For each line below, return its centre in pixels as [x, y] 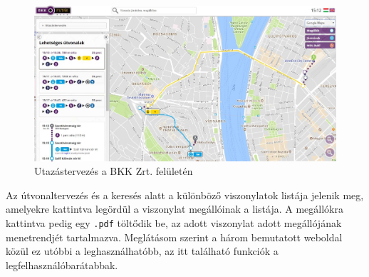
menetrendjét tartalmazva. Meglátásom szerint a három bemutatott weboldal [174, 237]
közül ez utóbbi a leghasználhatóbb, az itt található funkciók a [142, 251]
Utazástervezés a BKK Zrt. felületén [114, 171]
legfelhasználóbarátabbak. [62, 265]
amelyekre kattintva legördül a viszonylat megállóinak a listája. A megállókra [175, 209]
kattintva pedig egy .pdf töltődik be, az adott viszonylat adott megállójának [174, 222]
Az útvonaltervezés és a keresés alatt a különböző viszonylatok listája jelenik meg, [185, 195]
